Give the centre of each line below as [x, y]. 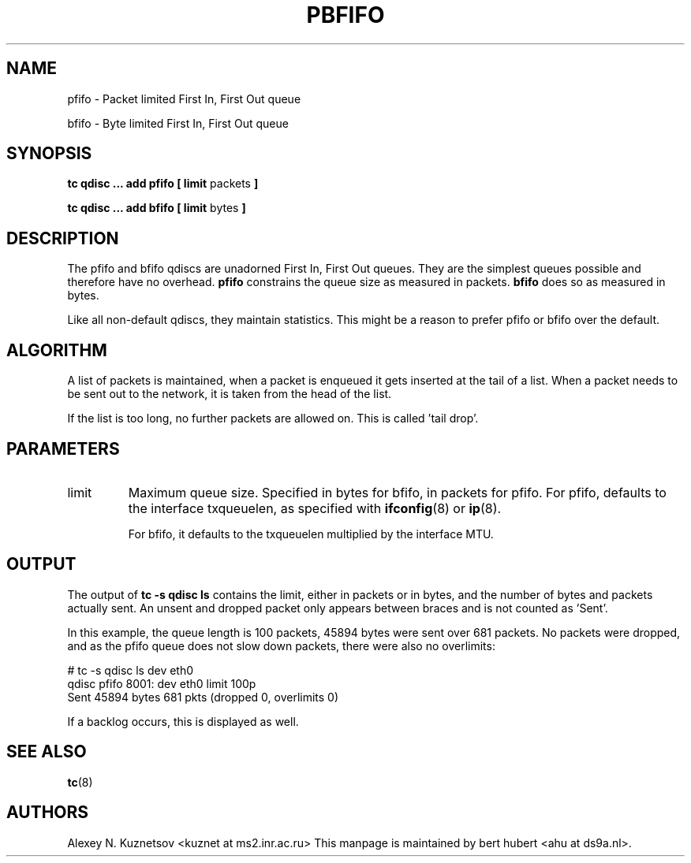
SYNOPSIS [49, 154]
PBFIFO [345, 15]
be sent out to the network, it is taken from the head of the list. [230, 394]
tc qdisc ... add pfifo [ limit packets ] [163, 184]
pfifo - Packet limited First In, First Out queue [184, 99]
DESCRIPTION [63, 238]
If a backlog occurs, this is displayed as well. [183, 721]
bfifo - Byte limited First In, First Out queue [178, 123]
